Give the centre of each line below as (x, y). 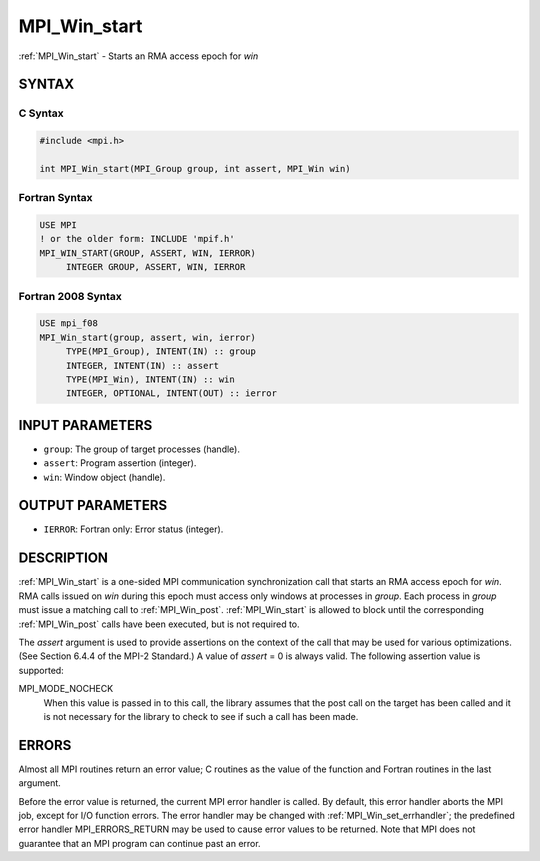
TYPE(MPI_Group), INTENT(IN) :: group (161, 351)
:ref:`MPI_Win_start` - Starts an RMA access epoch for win (138, 56)
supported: (41, 670)
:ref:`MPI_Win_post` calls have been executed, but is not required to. (159, 624)
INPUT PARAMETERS (85, 425)
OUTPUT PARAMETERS (93, 505)
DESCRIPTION (63, 558)
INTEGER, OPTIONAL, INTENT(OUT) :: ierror (171, 393)
